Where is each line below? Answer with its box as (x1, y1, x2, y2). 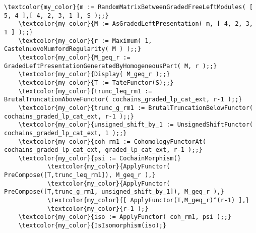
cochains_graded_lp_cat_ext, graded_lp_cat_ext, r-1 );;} (4, 146, 203, 154)
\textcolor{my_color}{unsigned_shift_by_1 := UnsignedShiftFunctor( (18, 121, 253, 129)
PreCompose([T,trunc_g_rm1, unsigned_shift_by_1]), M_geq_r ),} (4, 188, 224, 196)
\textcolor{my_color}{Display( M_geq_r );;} (18, 71, 170, 78)
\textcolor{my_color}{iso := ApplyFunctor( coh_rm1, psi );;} (18, 213, 232, 221)
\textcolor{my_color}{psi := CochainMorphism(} (18, 154, 181, 162)
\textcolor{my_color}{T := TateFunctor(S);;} (18, 79, 174, 86)
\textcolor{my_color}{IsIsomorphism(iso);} (18, 222, 167, 229)
